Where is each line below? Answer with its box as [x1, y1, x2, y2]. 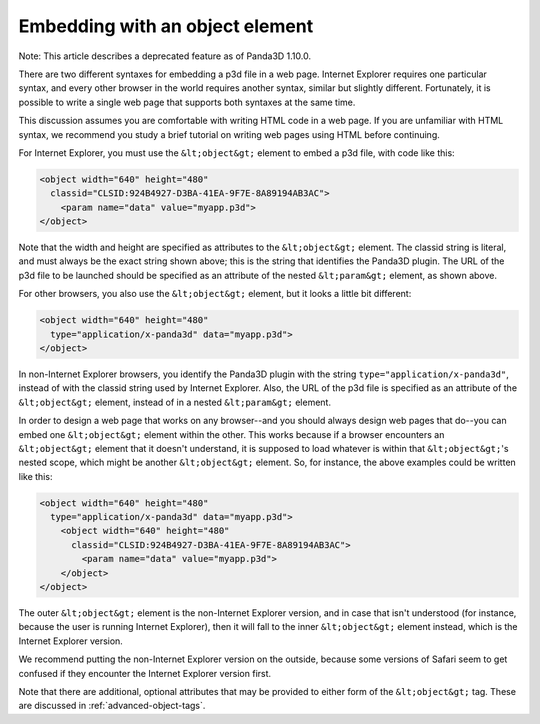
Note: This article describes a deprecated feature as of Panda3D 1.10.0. [18, 50, 312, 62]
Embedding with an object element [18, 15, 314, 37]
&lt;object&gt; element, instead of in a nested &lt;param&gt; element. [18, 396, 332, 408]
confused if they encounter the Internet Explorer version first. [18, 667, 272, 679]
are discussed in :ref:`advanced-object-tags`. [18, 700, 206, 712]
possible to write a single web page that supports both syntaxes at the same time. [18, 96, 356, 108]
